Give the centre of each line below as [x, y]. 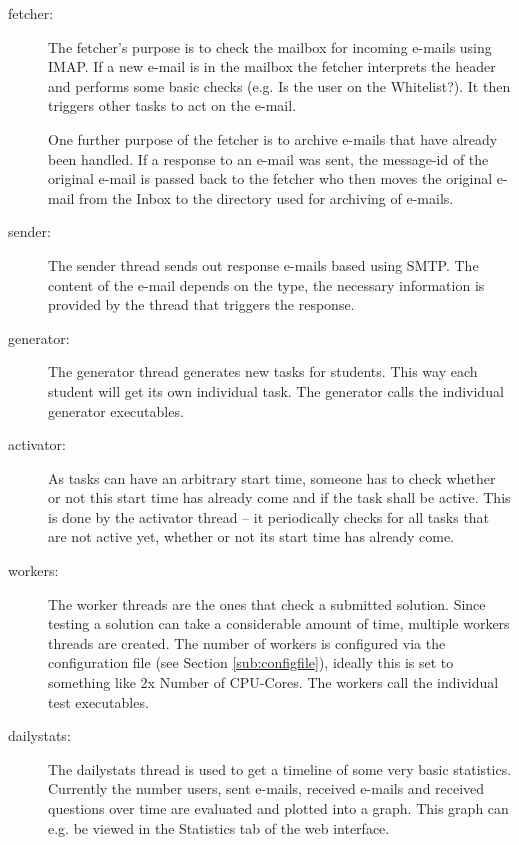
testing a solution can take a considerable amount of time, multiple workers [279, 623]
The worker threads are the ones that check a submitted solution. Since [267, 603]
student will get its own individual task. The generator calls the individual [276, 390]
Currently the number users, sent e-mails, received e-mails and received [266, 788]
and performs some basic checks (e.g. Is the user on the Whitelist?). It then [279, 85]
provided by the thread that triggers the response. [201, 304]
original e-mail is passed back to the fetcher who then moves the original [270, 178]
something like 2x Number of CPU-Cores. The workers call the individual [273, 682]
